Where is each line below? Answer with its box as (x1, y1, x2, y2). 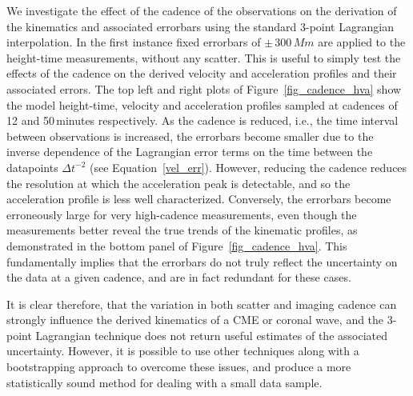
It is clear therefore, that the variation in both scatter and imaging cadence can (6, 295, 397, 312)
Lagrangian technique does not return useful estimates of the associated (35, 326, 387, 343)
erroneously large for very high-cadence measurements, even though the (6, 206, 357, 222)
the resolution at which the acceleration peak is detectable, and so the (6, 174, 351, 191)
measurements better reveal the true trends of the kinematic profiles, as (6, 222, 358, 238)
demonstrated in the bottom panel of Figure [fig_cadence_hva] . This (6, 237, 347, 254)
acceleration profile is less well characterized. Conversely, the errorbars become (6, 190, 391, 207)
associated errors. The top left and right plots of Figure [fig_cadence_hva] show (6, 80, 402, 97)
